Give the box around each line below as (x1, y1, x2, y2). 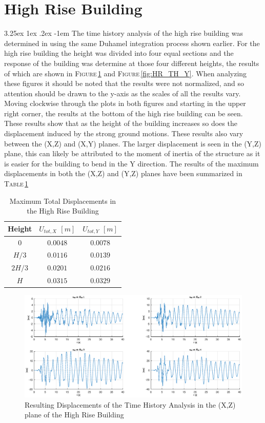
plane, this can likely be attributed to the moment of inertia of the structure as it (4, 148, 260, 159)
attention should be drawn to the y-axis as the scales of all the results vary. (4, 88, 241, 98)
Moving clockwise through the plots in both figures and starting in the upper (4, 98, 246, 109)
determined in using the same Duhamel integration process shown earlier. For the (4, 37, 260, 48)
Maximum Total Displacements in (9, 195, 116, 206)
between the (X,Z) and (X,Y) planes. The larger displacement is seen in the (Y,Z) (4, 138, 262, 149)
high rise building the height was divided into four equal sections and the (4, 48, 234, 58)
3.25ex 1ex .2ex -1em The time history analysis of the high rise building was (4, 28, 243, 38)
